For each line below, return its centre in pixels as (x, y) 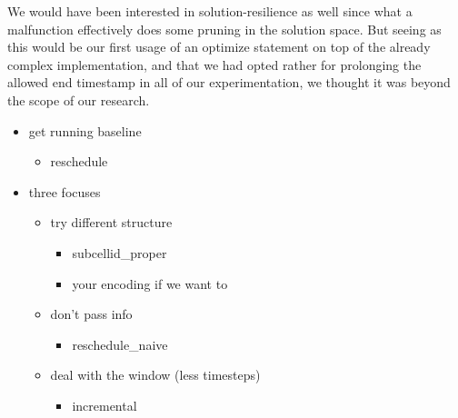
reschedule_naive (120, 344)
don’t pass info (91, 314)
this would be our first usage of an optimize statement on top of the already (219, 47)
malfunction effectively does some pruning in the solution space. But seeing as (224, 29)
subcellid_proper (119, 252)
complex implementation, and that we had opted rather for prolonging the (214, 64)
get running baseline (85, 130)
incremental (105, 405)
